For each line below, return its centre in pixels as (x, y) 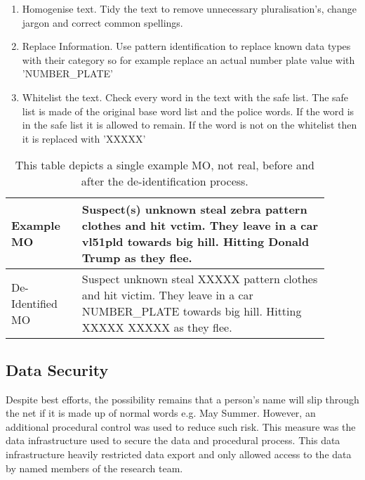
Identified (34, 303)
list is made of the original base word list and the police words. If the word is (188, 111)
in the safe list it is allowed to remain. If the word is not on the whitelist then (190, 125)
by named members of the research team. (94, 468)
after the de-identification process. (165, 181)
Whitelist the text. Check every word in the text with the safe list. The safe (185, 97)
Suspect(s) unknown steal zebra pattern (194, 209)
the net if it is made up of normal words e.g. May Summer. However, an (161, 413)
